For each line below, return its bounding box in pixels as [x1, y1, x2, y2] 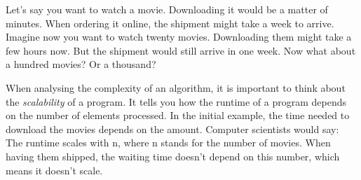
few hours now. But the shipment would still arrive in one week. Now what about [6, 43, 356, 57]
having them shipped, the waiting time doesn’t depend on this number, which [6, 148, 340, 163]
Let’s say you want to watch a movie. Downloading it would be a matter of [6, 2, 328, 16]
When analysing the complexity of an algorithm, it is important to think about [6, 80, 346, 95]
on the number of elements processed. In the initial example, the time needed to [6, 108, 350, 123]
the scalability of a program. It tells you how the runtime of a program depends [6, 94, 346, 109]
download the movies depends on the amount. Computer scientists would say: [6, 121, 339, 136]
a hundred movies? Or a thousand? [6, 57, 156, 71]
